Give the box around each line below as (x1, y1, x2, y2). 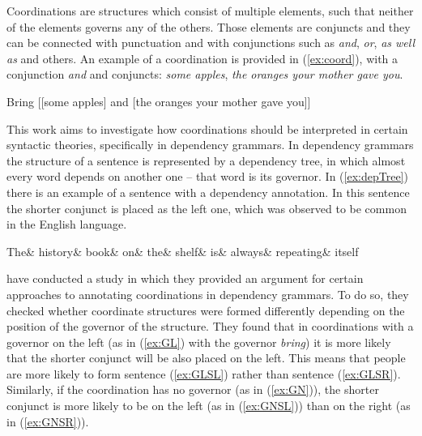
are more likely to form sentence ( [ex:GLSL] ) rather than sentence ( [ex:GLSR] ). (6, 365, 401, 382)
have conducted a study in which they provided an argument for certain (6, 270, 364, 287)
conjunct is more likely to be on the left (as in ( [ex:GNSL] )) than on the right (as (6, 397, 411, 414)
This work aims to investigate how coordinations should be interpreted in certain (6, 120, 408, 137)
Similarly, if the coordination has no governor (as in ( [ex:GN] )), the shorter (6, 381, 379, 398)
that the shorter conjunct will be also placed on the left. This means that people (6, 349, 406, 366)
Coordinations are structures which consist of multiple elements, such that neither (6, 2, 414, 19)
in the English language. (6, 216, 127, 233)
